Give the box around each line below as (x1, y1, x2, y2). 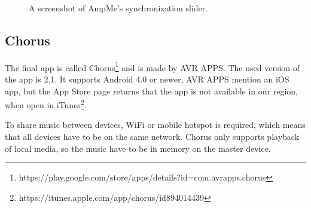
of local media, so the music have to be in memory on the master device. (5, 142, 271, 154)
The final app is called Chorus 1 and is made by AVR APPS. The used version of (5, 59, 300, 74)
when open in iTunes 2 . (5, 97, 87, 111)
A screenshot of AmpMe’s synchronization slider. (29, 2, 208, 14)
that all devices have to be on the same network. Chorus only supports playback (5, 130, 300, 143)
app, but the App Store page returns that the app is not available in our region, (5, 84, 298, 97)
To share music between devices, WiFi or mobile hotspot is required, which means (5, 118, 306, 131)
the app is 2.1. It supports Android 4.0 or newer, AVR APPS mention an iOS (5, 73, 289, 85)
